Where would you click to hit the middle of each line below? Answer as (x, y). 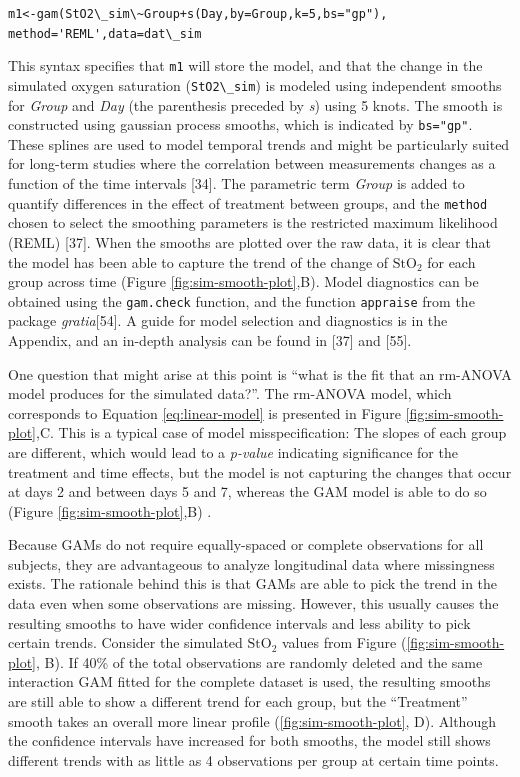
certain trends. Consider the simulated (125, 642)
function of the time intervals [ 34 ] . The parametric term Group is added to (236, 183)
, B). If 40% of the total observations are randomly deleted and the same (259, 661)
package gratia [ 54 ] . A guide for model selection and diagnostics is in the (228, 320)
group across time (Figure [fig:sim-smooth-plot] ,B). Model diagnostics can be (243, 281)
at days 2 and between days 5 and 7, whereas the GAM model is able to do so (247, 491)
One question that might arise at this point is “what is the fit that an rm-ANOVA (260, 373)
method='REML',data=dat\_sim (105, 33)
